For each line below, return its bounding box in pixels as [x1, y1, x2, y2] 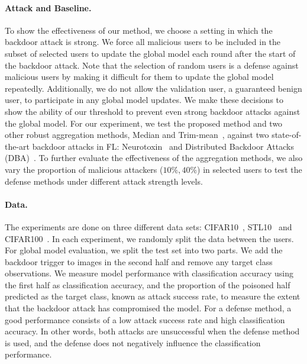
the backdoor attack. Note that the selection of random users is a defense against [5, 59, 299, 71]
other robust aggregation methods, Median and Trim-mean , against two [5, 128, 269, 141]
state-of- [272, 128, 302, 141]
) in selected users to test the [197, 163, 302, 175]
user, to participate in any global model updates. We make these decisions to [5, 94, 284, 106]
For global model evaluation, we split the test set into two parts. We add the [5, 244, 283, 256]
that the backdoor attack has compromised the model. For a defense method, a [5, 302, 292, 314]
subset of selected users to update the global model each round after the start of [5, 47, 296, 59]
